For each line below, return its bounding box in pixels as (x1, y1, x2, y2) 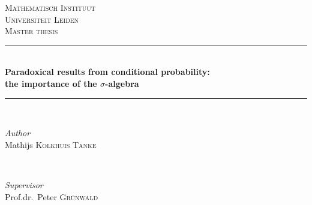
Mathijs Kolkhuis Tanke (5, 138, 97, 150)
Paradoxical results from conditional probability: (5, 65, 210, 78)
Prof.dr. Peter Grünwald (5, 190, 98, 203)
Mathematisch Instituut (5, 1, 96, 13)
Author (5, 126, 31, 139)
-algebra (105, 77, 139, 89)
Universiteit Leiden (5, 13, 79, 25)
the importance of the (5, 77, 97, 89)
